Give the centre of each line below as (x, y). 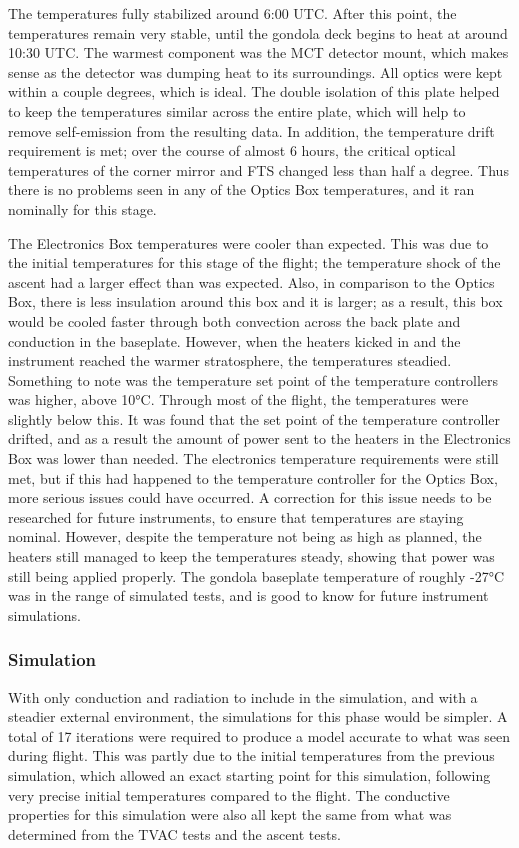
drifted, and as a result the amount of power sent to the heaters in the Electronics (259, 438)
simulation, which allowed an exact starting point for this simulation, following (249, 775)
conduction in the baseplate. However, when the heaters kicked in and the (234, 340)
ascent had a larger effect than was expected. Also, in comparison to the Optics (251, 281)
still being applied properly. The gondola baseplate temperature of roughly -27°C (256, 575)
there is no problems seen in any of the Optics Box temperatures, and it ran (241, 189)
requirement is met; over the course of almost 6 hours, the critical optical (232, 150)
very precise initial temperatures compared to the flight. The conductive (229, 794)
